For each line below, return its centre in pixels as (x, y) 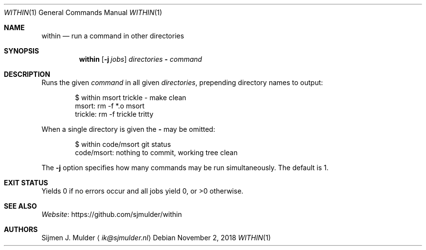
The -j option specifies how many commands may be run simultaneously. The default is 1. (185, 168)
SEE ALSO (20, 206)
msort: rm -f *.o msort (110, 106)
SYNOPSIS (22, 51)
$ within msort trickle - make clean (131, 98)
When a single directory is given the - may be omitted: (128, 129)
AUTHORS (21, 229)
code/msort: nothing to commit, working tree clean (156, 152)
